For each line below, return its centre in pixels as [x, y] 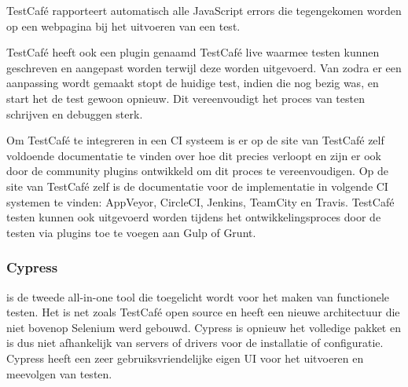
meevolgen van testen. [59, 373]
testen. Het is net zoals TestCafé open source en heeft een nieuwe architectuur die [203, 312]
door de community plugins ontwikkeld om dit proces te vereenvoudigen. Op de [197, 171]
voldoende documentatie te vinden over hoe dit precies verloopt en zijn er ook [194, 155]
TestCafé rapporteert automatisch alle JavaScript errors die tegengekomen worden [204, 10]
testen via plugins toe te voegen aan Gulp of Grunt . [131, 232]
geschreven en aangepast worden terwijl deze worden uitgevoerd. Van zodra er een [204, 67]
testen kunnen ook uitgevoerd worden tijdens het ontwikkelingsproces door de [194, 217]
